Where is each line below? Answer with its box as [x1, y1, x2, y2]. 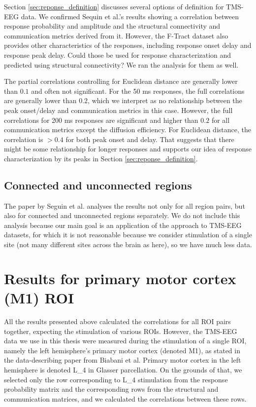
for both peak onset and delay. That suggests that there [65, 134, 234, 144]
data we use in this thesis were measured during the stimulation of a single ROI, [4, 335, 247, 346]
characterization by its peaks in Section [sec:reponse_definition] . [4, 153, 198, 163]
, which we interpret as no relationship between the [88, 95, 242, 106]
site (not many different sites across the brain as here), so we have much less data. [4, 239, 252, 250]
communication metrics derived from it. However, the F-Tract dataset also [4, 30, 228, 40]
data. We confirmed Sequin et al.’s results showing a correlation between [21, 11, 239, 21]
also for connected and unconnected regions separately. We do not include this [4, 210, 240, 221]
